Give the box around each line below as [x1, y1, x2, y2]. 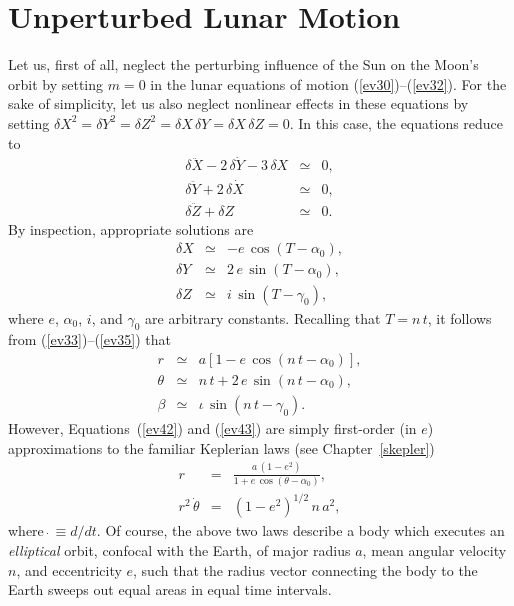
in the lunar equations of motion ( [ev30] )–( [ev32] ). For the [150, 73, 507, 94]
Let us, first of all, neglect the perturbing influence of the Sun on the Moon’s [8, 54, 479, 75]
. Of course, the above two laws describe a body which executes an [96, 520, 505, 541]
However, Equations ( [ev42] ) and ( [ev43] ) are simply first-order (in [8, 418, 417, 439]
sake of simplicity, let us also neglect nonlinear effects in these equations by [8, 93, 469, 114]
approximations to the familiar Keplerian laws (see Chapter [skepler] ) [8, 437, 435, 458]
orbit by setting [8, 73, 104, 94]
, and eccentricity [16, 559, 122, 580]
